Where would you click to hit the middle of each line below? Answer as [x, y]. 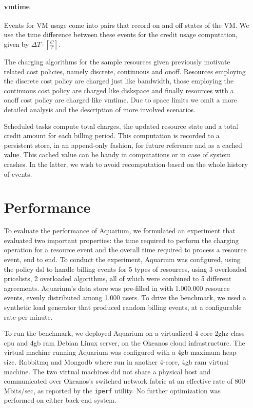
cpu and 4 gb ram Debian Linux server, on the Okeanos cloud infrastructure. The [125, 342]
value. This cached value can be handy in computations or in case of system [117, 154]
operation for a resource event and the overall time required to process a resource [125, 250]
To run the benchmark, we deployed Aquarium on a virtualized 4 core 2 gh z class [124, 333]
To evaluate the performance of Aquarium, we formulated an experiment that [120, 231]
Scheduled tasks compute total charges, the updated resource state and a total [121, 126]
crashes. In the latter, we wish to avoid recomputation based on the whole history [126, 164]
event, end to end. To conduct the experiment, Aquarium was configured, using [122, 259]
